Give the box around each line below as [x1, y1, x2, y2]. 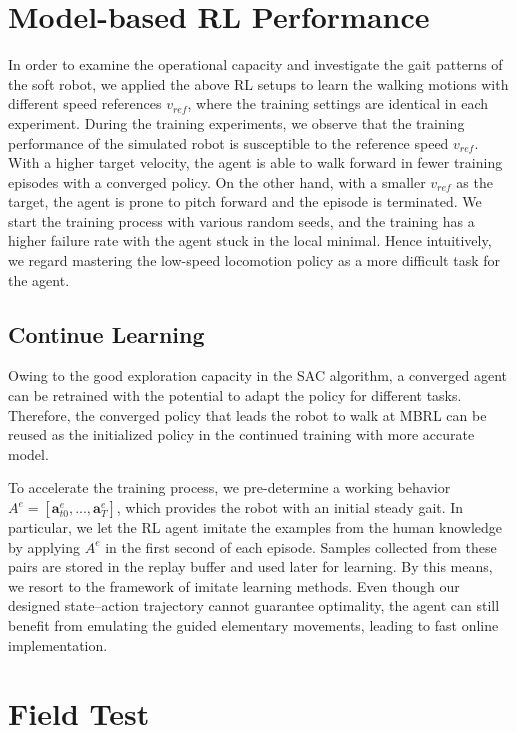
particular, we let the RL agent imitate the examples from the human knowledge [8, 517, 503, 538]
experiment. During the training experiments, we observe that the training [8, 112, 465, 133]
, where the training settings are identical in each [187, 93, 489, 114]
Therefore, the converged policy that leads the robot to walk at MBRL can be [8, 404, 487, 425]
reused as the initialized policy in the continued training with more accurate [8, 424, 475, 445]
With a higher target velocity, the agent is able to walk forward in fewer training [8, 152, 503, 173]
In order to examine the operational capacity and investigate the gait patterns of [8, 54, 503, 75]
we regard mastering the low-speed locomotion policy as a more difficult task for [8, 250, 501, 271]
